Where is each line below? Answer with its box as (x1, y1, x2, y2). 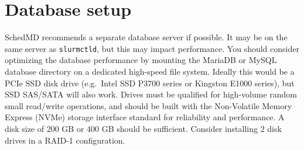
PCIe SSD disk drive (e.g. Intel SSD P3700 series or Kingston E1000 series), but (5, 76, 295, 89)
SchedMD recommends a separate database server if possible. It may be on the (5, 31, 288, 43)
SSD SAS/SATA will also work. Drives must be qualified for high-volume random (5, 88, 297, 100)
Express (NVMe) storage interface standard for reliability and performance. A (5, 111, 285, 123)
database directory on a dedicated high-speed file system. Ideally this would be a (5, 65, 295, 77)
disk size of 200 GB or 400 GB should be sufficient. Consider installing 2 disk (5, 122, 282, 134)
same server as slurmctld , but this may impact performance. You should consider (5, 42, 299, 54)
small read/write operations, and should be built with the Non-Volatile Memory (5, 99, 292, 111)
